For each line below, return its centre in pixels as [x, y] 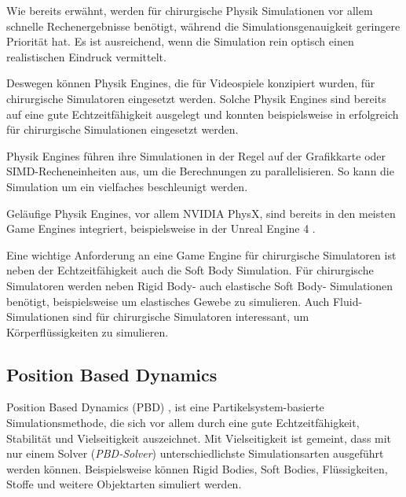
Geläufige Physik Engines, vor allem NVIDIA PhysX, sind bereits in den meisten [201, 213]
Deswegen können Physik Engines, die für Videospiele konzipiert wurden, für [191, 83]
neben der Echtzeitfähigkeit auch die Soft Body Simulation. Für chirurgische [190, 270]
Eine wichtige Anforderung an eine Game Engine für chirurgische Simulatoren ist [201, 254]
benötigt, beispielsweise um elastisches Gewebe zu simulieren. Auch [168, 301]
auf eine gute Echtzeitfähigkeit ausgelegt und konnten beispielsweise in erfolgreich [203, 114]
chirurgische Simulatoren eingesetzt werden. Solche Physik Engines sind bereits [196, 98]
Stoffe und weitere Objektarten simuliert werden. [124, 484]
